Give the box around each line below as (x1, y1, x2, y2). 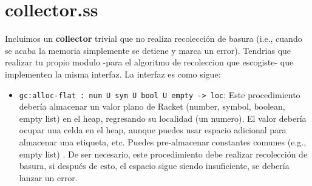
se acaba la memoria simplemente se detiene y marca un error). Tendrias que (5, 44, 291, 56)
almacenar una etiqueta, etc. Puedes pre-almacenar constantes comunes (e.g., (19, 135, 307, 148)
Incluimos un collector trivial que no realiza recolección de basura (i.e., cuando (5, 32, 302, 45)
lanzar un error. (19, 171, 78, 184)
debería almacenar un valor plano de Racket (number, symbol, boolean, (19, 100, 285, 113)
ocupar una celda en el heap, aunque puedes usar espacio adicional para (19, 124, 287, 136)
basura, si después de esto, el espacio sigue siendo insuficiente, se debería (19, 159, 290, 172)
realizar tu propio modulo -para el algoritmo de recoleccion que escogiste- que (5, 56, 294, 68)
